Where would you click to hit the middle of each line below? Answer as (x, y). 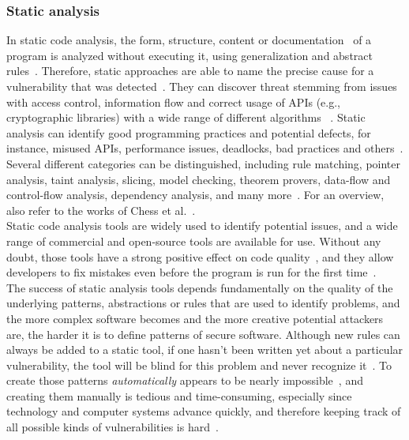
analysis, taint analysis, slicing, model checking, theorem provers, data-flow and (199, 179)
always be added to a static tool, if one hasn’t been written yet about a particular (205, 350)
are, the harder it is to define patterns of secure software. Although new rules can (203, 334)
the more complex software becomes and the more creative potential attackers (195, 318)
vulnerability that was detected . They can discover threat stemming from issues (202, 86)
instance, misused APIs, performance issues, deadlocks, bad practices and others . (205, 148)
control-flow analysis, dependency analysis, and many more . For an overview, (195, 195)
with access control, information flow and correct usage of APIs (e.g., (173, 102)
